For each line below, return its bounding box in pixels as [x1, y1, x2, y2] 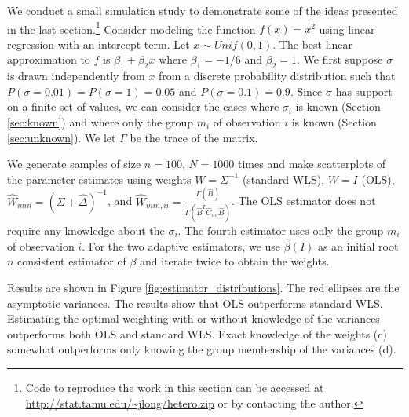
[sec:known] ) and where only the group [7, 114, 194, 130]
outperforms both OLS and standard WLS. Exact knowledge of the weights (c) [7, 325, 387, 342]
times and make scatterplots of [238, 155, 386, 172]
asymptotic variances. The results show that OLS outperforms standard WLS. [7, 294, 383, 311]
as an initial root [317, 237, 399, 254]
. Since [290, 82, 323, 99]
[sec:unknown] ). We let [7, 129, 116, 145]
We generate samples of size [7, 155, 141, 172]
